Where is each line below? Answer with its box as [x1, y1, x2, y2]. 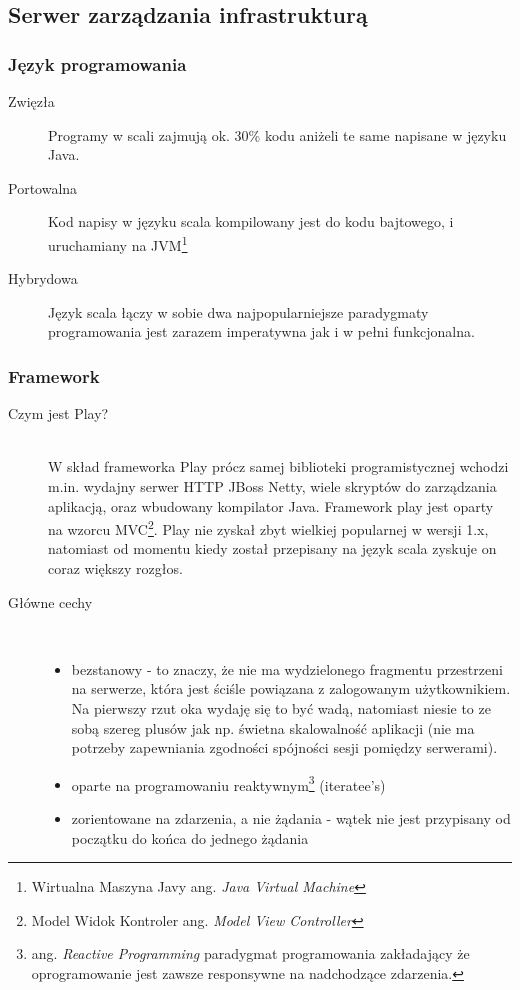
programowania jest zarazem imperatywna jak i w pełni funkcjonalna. [48, 321, 475, 342]
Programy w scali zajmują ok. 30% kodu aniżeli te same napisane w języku [48, 124, 507, 145]
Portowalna [8, 177, 78, 198]
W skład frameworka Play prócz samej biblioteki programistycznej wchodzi [48, 456, 509, 477]
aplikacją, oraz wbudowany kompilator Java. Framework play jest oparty [48, 495, 494, 516]
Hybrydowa [8, 268, 78, 289]
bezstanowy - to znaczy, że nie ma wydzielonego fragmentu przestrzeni [71, 658, 503, 679]
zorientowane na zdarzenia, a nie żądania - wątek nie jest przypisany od [71, 808, 511, 829]
